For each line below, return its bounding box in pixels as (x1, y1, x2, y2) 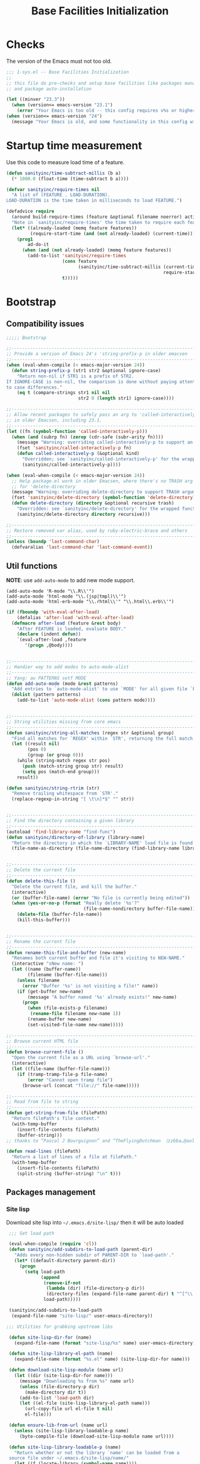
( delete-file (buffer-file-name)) (17, 912, 102, 918)
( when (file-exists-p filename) (27, 1005, 108, 1011)
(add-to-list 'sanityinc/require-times (27, 253, 127, 259)
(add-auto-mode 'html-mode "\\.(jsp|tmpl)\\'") (6, 593, 127, 599)
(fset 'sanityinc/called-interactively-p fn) (17, 445, 132, 451)
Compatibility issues (6, 319, 85, 329)
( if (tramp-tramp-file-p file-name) (17, 1071, 108, 1077)
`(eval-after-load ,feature (17, 637, 86, 643)
